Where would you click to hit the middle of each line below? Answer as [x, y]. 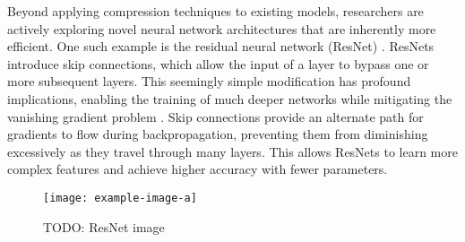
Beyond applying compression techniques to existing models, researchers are [215, 11]
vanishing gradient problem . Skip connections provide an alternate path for [215, 116]
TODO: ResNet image [104, 226]
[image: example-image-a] [120, 198]
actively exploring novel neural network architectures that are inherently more [222, 28]
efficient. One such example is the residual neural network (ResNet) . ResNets [221, 46]
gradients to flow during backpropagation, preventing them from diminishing [218, 134]
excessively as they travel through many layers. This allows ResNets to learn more [232, 151]
